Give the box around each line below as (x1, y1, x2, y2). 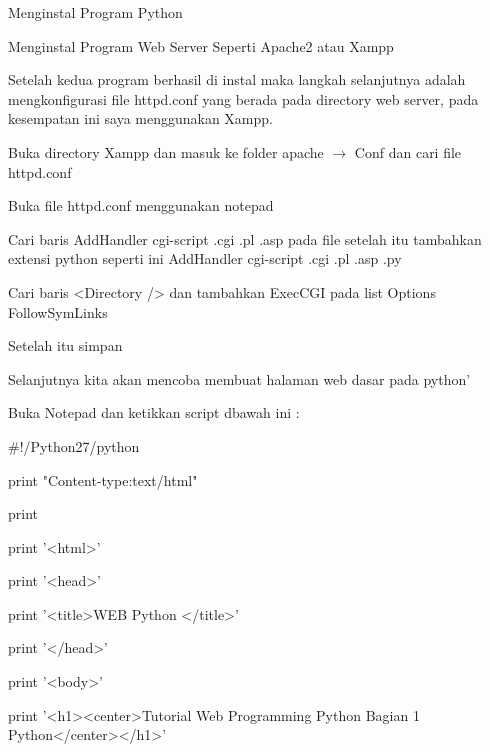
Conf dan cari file (354, 141, 462, 162)
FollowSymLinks (8, 301, 108, 322)
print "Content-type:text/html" (8, 469, 198, 490)
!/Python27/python (19, 435, 140, 456)
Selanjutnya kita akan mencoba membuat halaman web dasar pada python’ (8, 368, 471, 389)
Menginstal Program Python (8, 2, 183, 22)
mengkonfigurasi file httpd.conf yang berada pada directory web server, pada (8, 88, 479, 109)
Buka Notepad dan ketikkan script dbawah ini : (8, 402, 300, 423)
